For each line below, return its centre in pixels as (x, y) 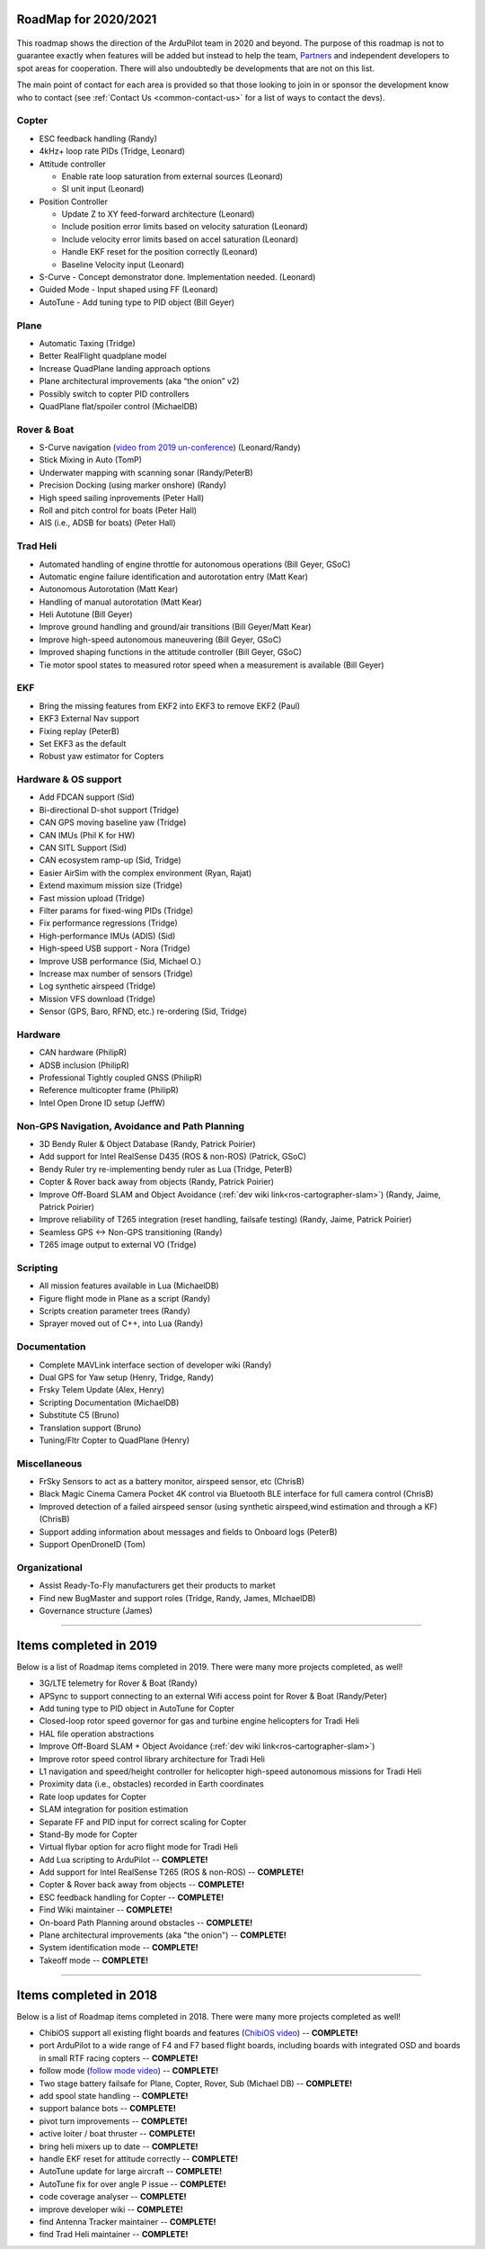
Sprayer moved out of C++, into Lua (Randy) (121, 1323)
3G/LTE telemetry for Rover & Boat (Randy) (118, 1683)
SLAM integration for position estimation (114, 1809)
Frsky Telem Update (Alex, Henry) (102, 1390)
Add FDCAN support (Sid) (87, 797)
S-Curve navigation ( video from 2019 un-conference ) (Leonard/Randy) (170, 448)
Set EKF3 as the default (83, 743)
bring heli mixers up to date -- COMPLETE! (119, 2146)
